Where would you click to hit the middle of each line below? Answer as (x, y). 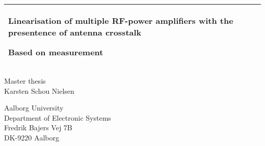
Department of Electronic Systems (58, 117)
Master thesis (25, 81)
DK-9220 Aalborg (32, 137)
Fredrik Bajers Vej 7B (38, 127)
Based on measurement (56, 52)
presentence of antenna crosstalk (75, 32)
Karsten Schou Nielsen (39, 90)
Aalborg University (34, 108)
